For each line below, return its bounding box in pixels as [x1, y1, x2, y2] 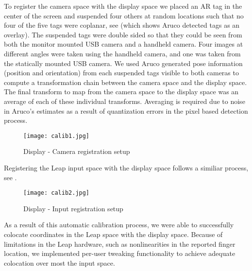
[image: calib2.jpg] [23, 189, 90, 197]
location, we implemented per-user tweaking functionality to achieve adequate [4, 248, 235, 258]
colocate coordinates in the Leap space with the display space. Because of [4, 229, 223, 239]
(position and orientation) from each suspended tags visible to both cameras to [4, 68, 239, 78]
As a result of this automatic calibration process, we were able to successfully [4, 220, 234, 230]
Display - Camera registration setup [23, 146, 130, 156]
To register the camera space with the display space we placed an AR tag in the [4, 1, 242, 11]
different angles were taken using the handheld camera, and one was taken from [4, 48, 241, 58]
